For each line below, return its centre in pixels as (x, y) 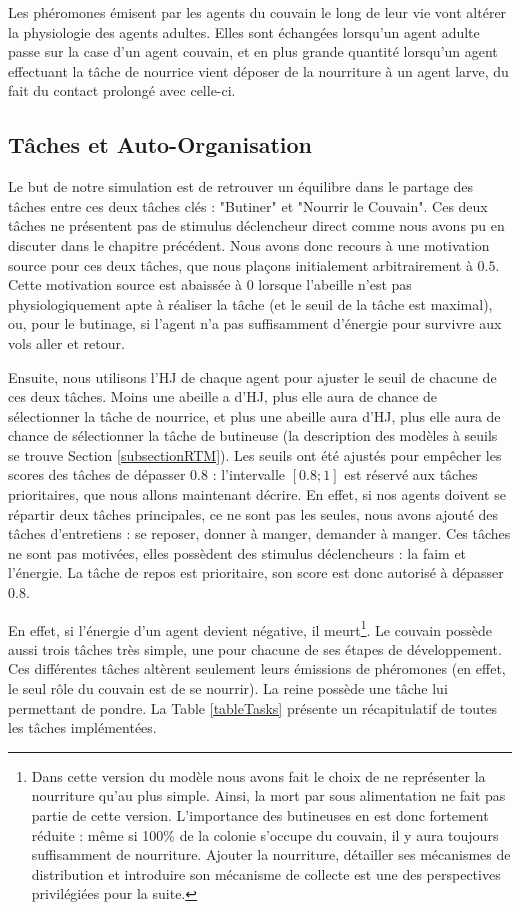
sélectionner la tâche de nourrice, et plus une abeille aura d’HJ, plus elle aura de (254, 415)
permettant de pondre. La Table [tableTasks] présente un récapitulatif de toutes (253, 707)
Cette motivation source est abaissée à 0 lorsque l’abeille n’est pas (210, 284)
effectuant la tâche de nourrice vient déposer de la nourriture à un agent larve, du (258, 70)
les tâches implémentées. (82, 727)
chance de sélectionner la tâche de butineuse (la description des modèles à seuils (253, 435)
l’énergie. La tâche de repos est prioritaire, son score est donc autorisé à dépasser (256, 572)
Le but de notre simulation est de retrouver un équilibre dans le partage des (241, 186)
